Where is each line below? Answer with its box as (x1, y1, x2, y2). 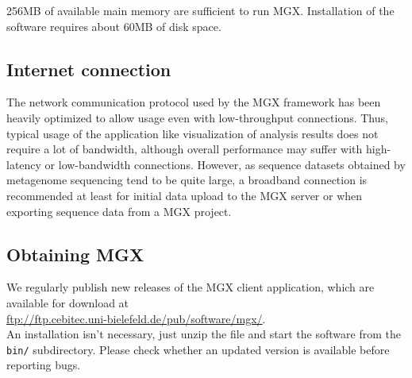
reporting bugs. (6, 357, 81, 373)
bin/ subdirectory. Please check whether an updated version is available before (6, 341, 390, 357)
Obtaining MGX (6, 241, 144, 266)
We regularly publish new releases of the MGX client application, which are (6, 279, 375, 295)
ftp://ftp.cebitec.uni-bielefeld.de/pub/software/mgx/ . (6, 310, 266, 326)
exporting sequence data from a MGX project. (6, 202, 232, 219)
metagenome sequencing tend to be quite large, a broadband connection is (6, 172, 368, 188)
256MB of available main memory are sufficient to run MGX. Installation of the (6, 2, 395, 18)
